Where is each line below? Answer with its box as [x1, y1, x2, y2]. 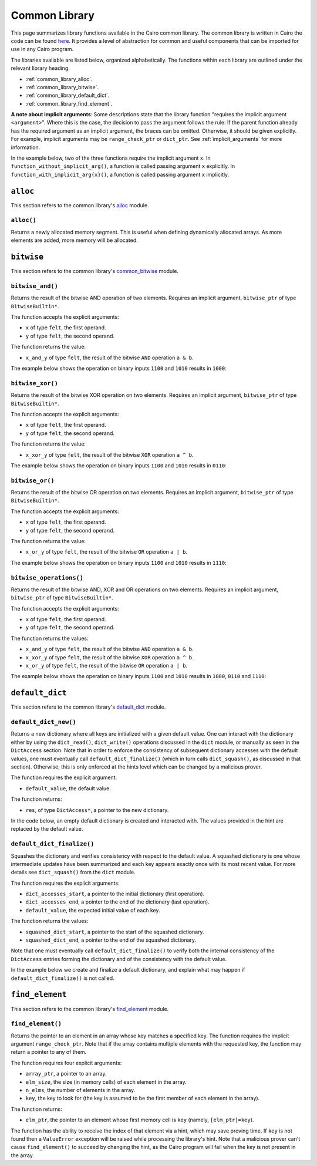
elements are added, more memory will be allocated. [11, 237, 138, 244]
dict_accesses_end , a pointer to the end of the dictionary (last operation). [25, 898, 210, 905]
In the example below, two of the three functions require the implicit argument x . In [11, 154, 211, 161]
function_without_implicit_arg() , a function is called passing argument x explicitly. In [11, 163, 235, 170]
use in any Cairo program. [11, 46, 73, 53]
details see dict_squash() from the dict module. [11, 869, 136, 876]
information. [11, 144, 41, 151]
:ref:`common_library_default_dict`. [25, 92, 110, 99]
